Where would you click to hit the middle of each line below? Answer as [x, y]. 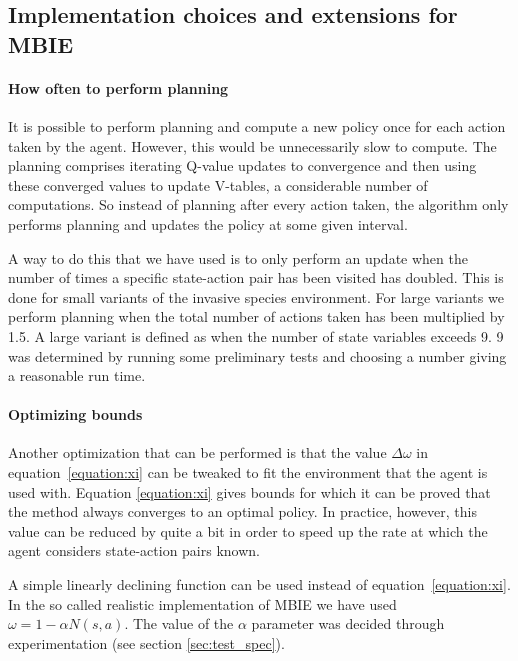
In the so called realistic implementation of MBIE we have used [202, 603]
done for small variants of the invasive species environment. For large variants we [256, 296]
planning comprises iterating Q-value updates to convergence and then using [242, 165]
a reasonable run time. [77, 375]
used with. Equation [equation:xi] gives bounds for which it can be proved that [249, 491]
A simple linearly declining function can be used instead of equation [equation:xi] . [259, 584]
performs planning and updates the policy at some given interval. [208, 223]
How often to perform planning [118, 87]
